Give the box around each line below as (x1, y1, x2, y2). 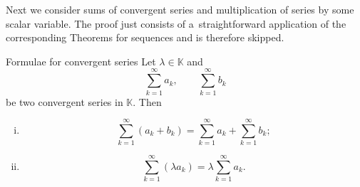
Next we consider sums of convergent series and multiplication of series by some (6, 2, 354, 16)
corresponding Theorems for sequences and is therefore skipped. (6, 30, 284, 45)
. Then (133, 94, 162, 109)
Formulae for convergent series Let (6, 53, 156, 68)
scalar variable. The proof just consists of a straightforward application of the (6, 16, 346, 31)
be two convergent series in (6, 94, 123, 109)
